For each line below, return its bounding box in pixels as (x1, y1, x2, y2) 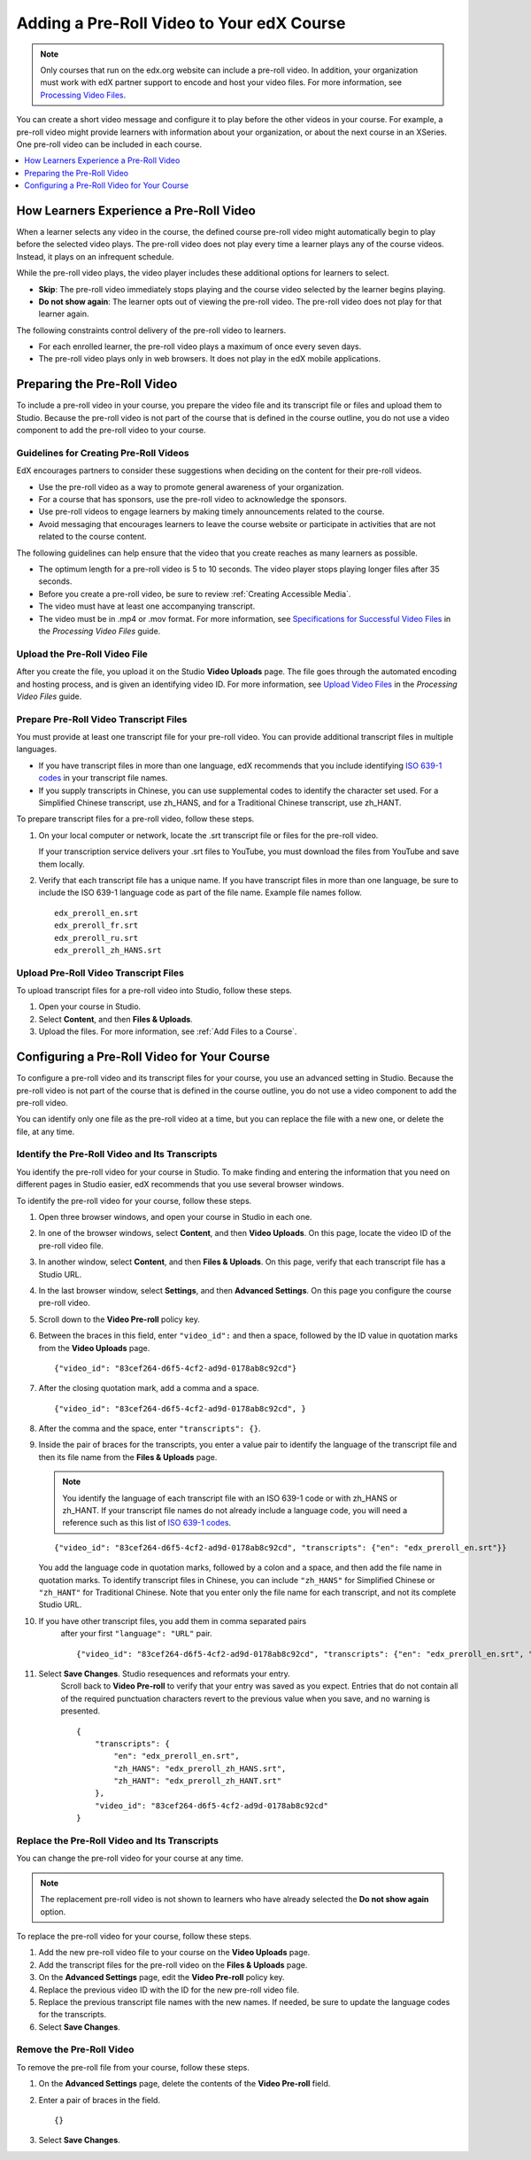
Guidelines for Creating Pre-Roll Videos (16, 447, 189, 459)
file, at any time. (16, 1126, 75, 1137)
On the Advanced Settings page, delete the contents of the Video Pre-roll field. (38, 2078, 331, 2089)
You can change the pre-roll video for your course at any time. (16, 1853, 243, 1864)
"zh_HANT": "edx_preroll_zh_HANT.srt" (113, 1776, 282, 1786)
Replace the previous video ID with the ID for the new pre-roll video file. (38, 1985, 300, 1995)
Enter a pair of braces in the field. (38, 2094, 161, 2105)
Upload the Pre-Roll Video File (16, 648, 148, 660)
